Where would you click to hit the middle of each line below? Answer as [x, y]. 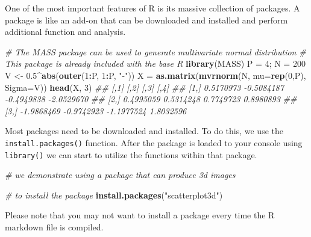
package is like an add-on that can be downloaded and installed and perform [146, 20]
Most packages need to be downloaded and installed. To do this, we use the [144, 131]
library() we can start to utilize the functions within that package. [131, 154]
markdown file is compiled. [54, 227]
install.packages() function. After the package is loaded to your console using [154, 142]
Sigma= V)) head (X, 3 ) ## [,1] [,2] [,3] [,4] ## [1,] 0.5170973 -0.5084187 [144, 87]
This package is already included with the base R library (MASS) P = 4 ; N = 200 [155, 63]
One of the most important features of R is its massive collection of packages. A [152, 8]
